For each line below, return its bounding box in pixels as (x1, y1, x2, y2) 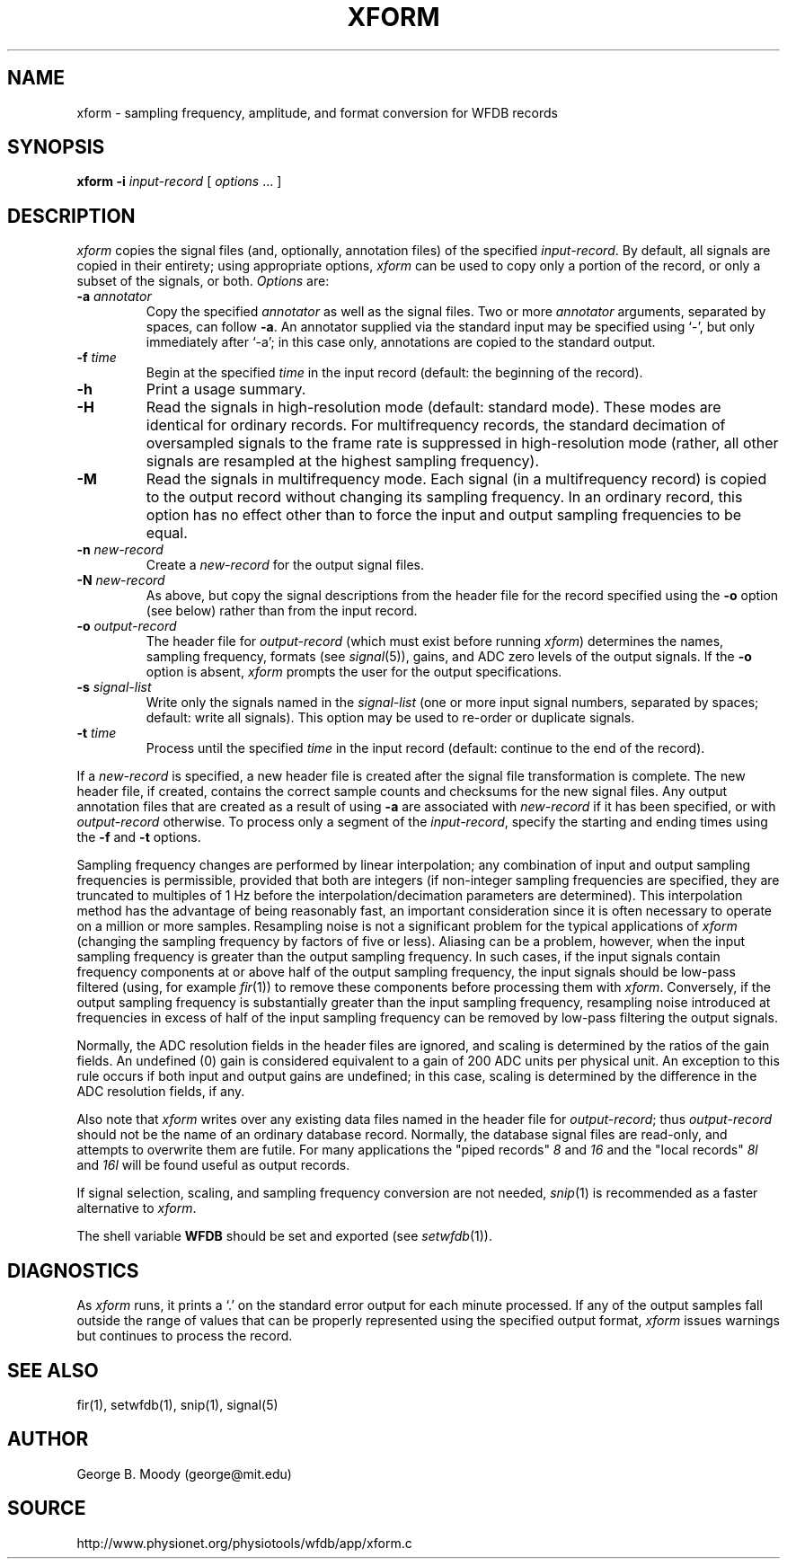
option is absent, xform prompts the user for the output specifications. (146, 664, 562, 680)
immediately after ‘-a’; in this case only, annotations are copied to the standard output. (146, 334, 656, 350)
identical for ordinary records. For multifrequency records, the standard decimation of (146, 416, 726, 435)
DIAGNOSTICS (7, 1259, 139, 1282)
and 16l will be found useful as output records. (76, 1157, 350, 1173)
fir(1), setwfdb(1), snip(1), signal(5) (76, 1396, 279, 1412)
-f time (76, 349, 117, 366)
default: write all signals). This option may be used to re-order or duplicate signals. (146, 710, 635, 726)
